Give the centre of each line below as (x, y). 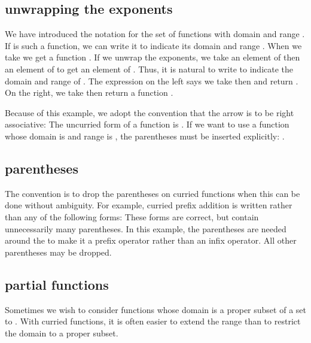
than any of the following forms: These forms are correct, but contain (132, 216)
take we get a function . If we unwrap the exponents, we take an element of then (153, 57)
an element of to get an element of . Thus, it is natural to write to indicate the (149, 69)
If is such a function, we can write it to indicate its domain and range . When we (153, 45)
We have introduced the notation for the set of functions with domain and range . (155, 34)
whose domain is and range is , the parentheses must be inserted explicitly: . (145, 136)
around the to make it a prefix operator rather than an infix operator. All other (151, 240)
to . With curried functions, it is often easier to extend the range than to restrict (153, 321)
